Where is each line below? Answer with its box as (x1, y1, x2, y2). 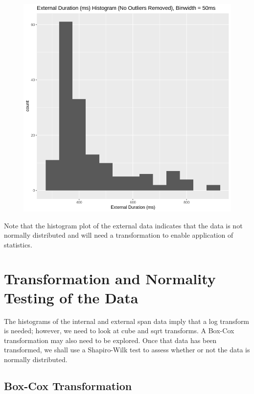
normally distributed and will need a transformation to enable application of (4, 230, 233, 240)
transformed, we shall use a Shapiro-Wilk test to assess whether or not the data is (4, 345, 250, 355)
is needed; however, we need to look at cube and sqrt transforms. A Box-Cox (4, 325, 234, 336)
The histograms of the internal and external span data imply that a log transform (4, 316, 250, 326)
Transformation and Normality (4, 268, 216, 288)
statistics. (4, 239, 32, 249)
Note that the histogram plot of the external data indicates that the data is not (4, 220, 243, 230)
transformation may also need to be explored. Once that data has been (4, 335, 217, 345)
